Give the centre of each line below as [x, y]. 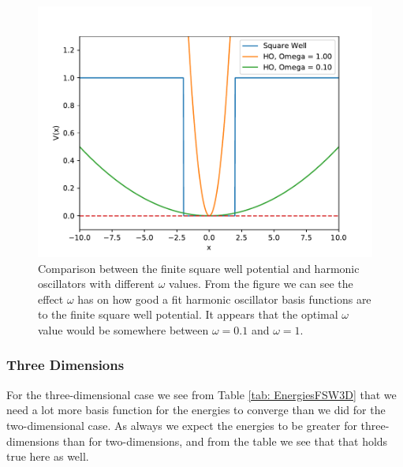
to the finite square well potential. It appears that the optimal [188, 314]
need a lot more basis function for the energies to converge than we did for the [196, 410]
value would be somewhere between [123, 329]
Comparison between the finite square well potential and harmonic [199, 268]
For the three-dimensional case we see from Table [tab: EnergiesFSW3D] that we [201, 394]
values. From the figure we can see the [261, 284]
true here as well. [48, 456]
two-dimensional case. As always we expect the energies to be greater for [182, 425]
